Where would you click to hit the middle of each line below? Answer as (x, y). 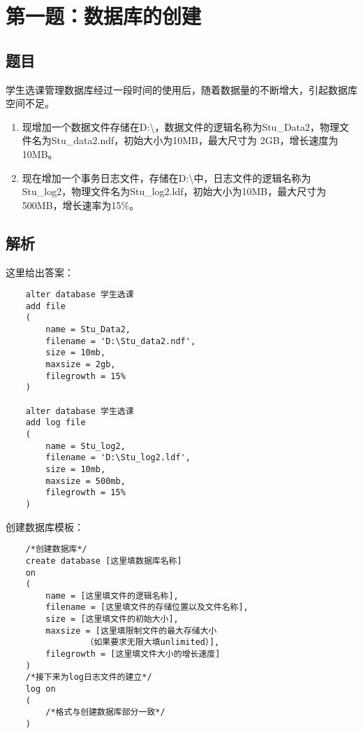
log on (40, 689)
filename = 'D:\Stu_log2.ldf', (118, 458)
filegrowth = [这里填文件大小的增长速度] (133, 654)
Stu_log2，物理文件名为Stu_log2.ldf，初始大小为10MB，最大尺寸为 (174, 191)
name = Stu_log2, (86, 446)
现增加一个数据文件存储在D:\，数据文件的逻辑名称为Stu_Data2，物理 (181, 126)
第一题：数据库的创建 (104, 16)
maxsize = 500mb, (86, 481)
